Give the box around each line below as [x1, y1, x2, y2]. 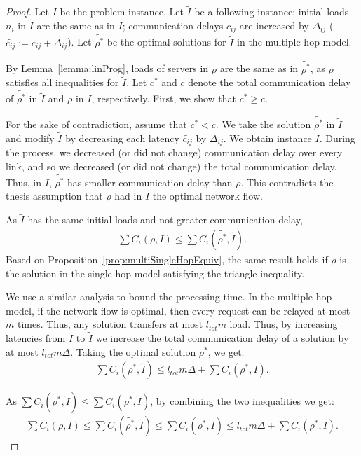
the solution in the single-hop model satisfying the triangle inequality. [6, 265, 305, 280]
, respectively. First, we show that [91, 91, 236, 106]
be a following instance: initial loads [194, 4, 349, 19]
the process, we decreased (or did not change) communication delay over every [6, 145, 343, 160]
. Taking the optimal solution [70, 344, 196, 359]
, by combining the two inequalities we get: [150, 394, 334, 408]
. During [319, 130, 355, 145]
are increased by [239, 18, 309, 33]
